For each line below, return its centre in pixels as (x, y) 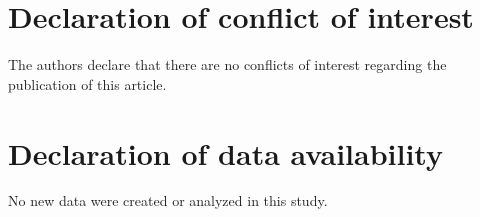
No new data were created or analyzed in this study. (168, 200)
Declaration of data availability (225, 152)
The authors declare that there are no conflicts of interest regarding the (227, 64)
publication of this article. (87, 83)
